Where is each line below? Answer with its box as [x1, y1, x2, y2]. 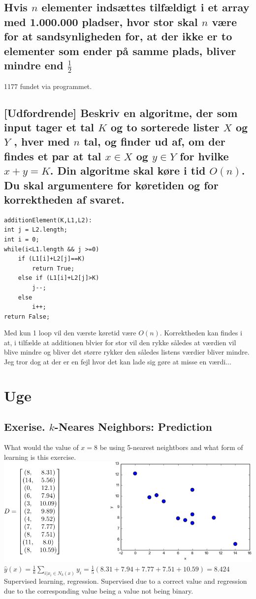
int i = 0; [4, 236, 39, 243]
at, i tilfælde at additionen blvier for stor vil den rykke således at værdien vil [4, 337, 236, 347]
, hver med [14, 134, 70, 149]
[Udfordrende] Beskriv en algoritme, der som [4, 105, 238, 120]
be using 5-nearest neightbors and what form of [99, 442, 243, 452]
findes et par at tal [4, 148, 101, 163]
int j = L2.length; [4, 226, 67, 234]
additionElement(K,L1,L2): [4, 216, 92, 224]
